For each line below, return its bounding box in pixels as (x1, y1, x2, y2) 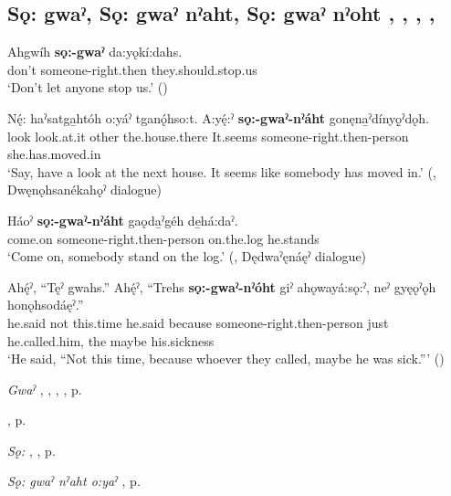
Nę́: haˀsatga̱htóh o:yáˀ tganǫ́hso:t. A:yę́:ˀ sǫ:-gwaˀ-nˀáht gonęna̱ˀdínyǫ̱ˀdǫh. (7, 108, 430, 127)
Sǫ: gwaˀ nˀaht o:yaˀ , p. (7, 471, 141, 491)
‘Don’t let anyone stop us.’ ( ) (7, 78, 168, 97)
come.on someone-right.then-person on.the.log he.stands (7, 228, 320, 248)
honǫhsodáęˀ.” (7, 295, 84, 314)
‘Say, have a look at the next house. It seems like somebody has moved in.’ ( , (7, 162, 436, 181)
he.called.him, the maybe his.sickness (7, 331, 215, 350)
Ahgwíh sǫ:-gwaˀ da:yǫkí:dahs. (7, 42, 183, 61)
